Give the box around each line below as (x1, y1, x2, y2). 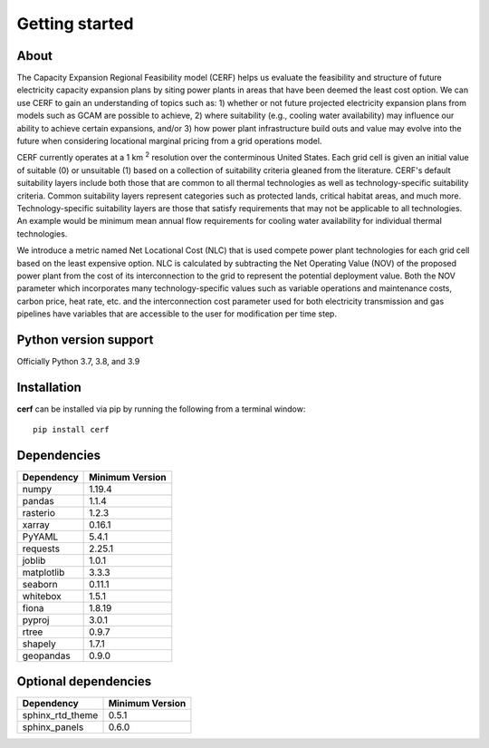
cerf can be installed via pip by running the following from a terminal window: (16, 403, 306, 414)
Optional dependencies (16, 674, 152, 689)
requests (22, 542, 61, 555)
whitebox (22, 590, 62, 603)
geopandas (22, 649, 72, 662)
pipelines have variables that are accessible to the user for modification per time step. (16, 308, 337, 319)
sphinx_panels (22, 721, 84, 733)
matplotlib (22, 567, 65, 579)
